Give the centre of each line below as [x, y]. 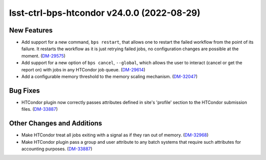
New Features [31, 30]
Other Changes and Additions [56, 123]
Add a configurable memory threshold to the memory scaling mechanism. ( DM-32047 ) [110, 77]
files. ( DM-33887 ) [40, 109]
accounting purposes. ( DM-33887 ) [57, 149]
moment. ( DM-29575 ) [44, 56]
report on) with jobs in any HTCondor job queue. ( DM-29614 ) [83, 69]
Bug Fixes [25, 90]
